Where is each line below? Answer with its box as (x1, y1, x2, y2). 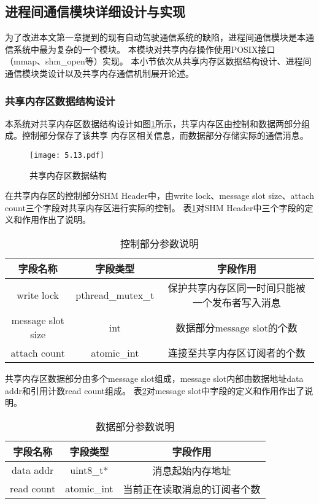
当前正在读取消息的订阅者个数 (123, 481, 261, 496)
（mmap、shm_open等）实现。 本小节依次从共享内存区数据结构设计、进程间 (5, 55, 312, 68)
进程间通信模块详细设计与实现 (5, 2, 185, 21)
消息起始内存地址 (152, 463, 231, 478)
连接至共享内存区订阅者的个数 (167, 346, 306, 360)
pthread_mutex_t (75, 287, 155, 302)
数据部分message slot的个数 (175, 320, 298, 335)
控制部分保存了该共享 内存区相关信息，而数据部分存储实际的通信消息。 (21, 129, 309, 142)
